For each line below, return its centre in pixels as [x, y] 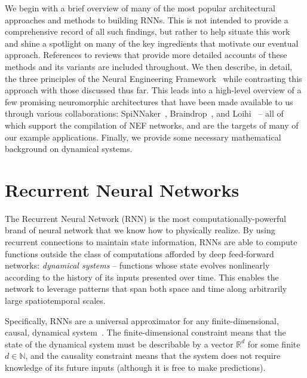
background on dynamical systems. [69, 149]
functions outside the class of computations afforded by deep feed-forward [139, 253]
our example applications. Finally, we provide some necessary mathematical [143, 137]
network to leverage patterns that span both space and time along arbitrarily [146, 289]
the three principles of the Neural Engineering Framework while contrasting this [153, 78]
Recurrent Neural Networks [122, 189]
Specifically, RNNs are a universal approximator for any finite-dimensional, [142, 320]
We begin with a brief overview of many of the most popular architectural [140, 8]
